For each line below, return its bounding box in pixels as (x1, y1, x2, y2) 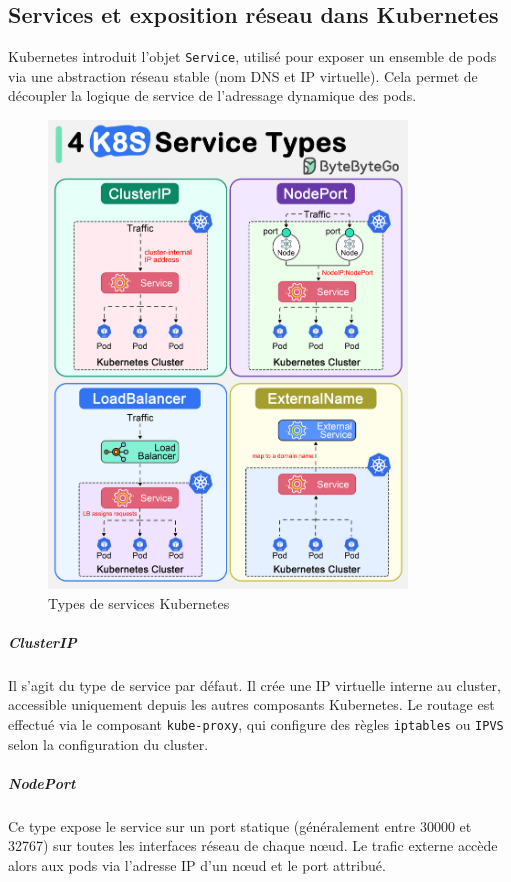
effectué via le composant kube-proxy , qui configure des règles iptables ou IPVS (8, 713, 504, 734)
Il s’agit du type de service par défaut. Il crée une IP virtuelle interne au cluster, (8, 674, 501, 695)
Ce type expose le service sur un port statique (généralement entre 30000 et (8, 815, 472, 836)
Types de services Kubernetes (48, 592, 230, 613)
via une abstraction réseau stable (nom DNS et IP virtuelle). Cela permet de (8, 65, 478, 86)
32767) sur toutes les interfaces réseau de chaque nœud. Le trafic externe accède (8, 835, 498, 856)
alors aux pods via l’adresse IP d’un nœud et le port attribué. (8, 854, 386, 875)
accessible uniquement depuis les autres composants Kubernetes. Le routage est (8, 694, 495, 715)
